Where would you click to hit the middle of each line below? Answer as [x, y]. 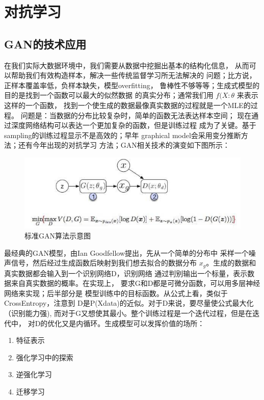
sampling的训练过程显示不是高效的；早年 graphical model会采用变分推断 [123, 135]
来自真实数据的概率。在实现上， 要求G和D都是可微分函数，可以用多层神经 [136, 283]
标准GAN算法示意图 [58, 236]
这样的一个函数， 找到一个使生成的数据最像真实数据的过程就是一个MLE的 [127, 105]
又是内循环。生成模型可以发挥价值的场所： [133, 323]
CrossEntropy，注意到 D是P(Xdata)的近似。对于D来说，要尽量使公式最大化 [129, 303]
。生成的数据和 [231, 263]
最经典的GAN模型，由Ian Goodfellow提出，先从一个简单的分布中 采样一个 [126, 252]
